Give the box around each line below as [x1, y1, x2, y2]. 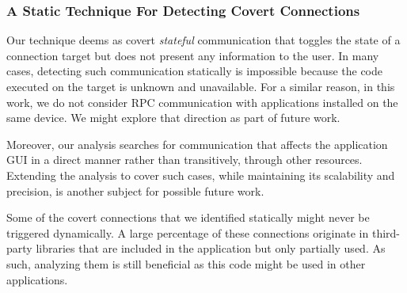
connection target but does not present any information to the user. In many [6, 47, 379, 63]
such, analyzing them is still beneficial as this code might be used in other [6, 255, 366, 272]
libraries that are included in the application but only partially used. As [36, 240, 386, 257]
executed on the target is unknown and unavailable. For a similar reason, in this [6, 78, 395, 94]
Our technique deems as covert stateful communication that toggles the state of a [6, 32, 401, 48]
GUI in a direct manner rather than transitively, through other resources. [6, 151, 363, 168]
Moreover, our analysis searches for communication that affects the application [6, 135, 388, 152]
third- [371, 224, 401, 241]
